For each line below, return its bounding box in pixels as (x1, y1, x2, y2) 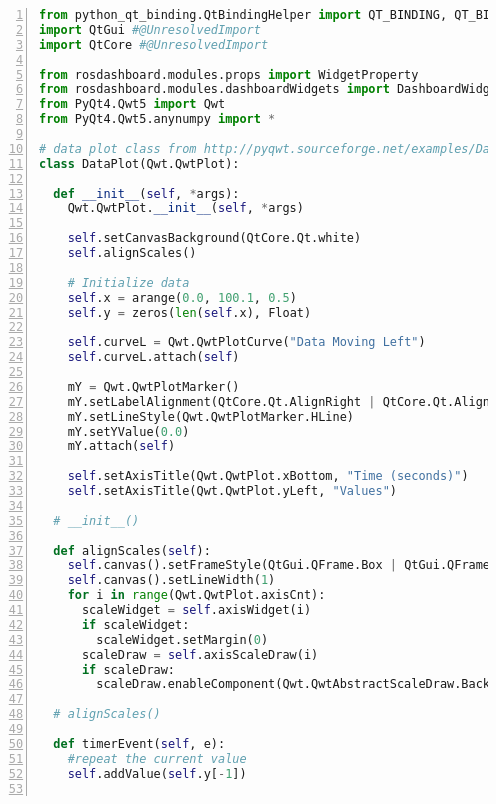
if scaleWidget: (81, 617, 190, 632)
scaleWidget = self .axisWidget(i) (81, 603, 312, 617)
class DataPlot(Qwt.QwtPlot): (39, 156, 240, 171)
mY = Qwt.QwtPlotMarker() (67, 379, 240, 394)
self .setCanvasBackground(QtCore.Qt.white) (67, 231, 362, 246)
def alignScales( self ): (53, 543, 211, 558)
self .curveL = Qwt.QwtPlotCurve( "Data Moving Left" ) (67, 335, 426, 350)
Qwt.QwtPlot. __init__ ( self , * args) (67, 201, 304, 216)
